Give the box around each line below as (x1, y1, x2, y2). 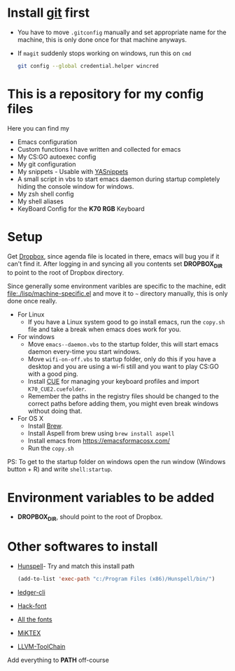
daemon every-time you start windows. (27, 347, 141, 356)
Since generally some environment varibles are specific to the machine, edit (7, 282, 226, 291)
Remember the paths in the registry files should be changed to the (27, 392, 219, 401)
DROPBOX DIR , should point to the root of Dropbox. (17, 512, 163, 523)
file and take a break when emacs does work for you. (27, 325, 182, 333)
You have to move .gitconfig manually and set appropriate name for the (17, 28, 227, 36)
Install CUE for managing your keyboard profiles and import (27, 377, 199, 386)
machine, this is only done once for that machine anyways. (17, 35, 187, 43)
